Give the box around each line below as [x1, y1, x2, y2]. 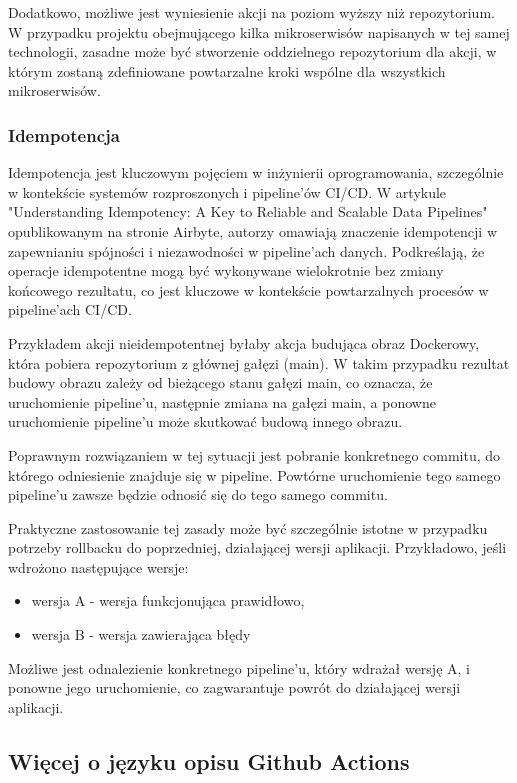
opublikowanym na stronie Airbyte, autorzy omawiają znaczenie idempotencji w [8, 220, 498, 241]
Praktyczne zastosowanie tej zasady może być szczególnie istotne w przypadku [8, 517, 488, 538]
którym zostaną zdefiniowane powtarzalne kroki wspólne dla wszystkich [8, 60, 446, 81]
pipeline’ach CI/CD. [8, 299, 132, 320]
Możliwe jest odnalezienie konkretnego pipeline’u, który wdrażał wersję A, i [8, 657, 470, 678]
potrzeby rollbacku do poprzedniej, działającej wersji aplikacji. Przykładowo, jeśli [8, 537, 507, 558]
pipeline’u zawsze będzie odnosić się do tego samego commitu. [8, 484, 388, 505]
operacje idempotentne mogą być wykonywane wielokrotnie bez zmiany [8, 260, 444, 281]
